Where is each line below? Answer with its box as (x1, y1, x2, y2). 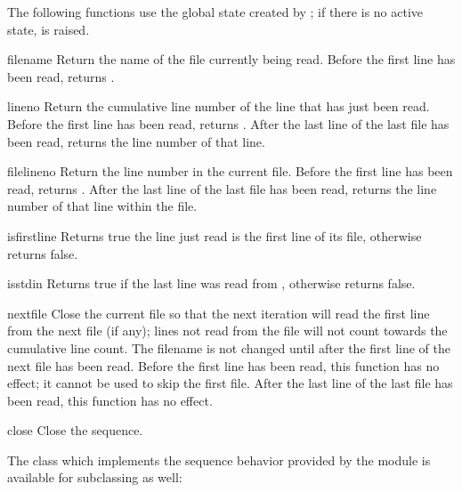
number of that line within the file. (7, 197, 198, 215)
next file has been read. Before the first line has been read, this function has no (7, 356, 440, 375)
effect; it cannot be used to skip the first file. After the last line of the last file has (7, 374, 453, 392)
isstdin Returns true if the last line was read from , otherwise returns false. (7, 274, 416, 293)
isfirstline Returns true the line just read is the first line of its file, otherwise (7, 226, 422, 245)
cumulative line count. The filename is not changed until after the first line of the (7, 338, 451, 357)
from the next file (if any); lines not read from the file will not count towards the (7, 321, 448, 340)
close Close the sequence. (7, 421, 143, 440)
